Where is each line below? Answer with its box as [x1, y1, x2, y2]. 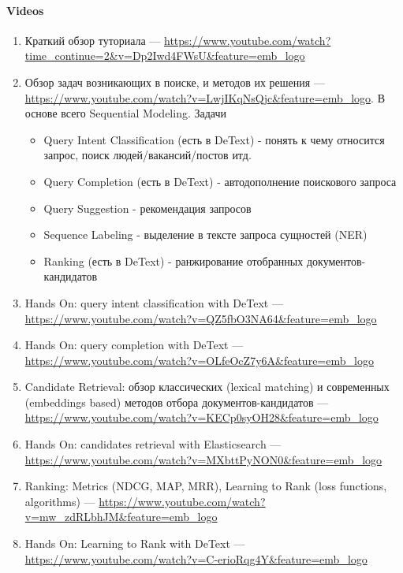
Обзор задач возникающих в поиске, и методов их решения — [24, 73, 325, 90]
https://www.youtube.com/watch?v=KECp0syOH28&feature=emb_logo [24, 409, 379, 426]
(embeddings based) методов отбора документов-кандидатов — [24, 393, 329, 410]
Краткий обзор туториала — [24, 32, 161, 48]
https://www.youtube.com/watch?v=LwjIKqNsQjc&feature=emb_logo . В [24, 89, 385, 106]
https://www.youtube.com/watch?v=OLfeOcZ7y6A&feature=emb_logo [24, 352, 374, 368]
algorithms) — [24, 493, 95, 509]
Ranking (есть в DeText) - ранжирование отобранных [43, 252, 304, 269]
